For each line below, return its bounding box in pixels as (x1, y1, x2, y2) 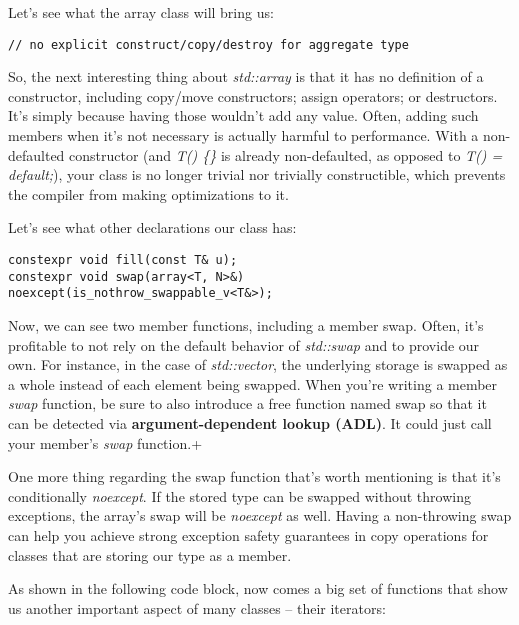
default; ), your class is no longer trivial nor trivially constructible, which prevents (8, 164, 506, 185)
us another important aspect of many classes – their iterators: (8, 597, 386, 618)
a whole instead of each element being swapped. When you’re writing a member (8, 373, 498, 394)
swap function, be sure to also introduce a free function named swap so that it (8, 393, 487, 414)
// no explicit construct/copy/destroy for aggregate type (8, 37, 409, 52)
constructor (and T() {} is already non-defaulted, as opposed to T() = (69, 144, 503, 165)
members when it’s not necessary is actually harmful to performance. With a (8, 125, 479, 146)
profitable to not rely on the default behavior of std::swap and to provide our (8, 334, 480, 355)
